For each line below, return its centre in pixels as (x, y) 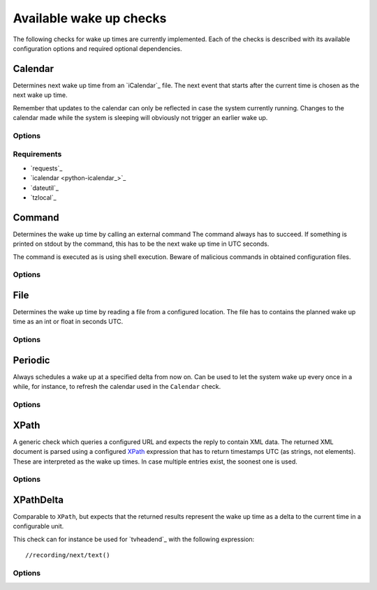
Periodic (31, 360)
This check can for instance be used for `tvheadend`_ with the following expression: (134, 539)
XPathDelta (38, 500)
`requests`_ (46, 168)
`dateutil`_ (45, 188)
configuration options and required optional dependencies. (98, 48)
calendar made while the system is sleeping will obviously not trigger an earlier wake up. (140, 118)
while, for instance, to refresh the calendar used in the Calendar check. (117, 387)
